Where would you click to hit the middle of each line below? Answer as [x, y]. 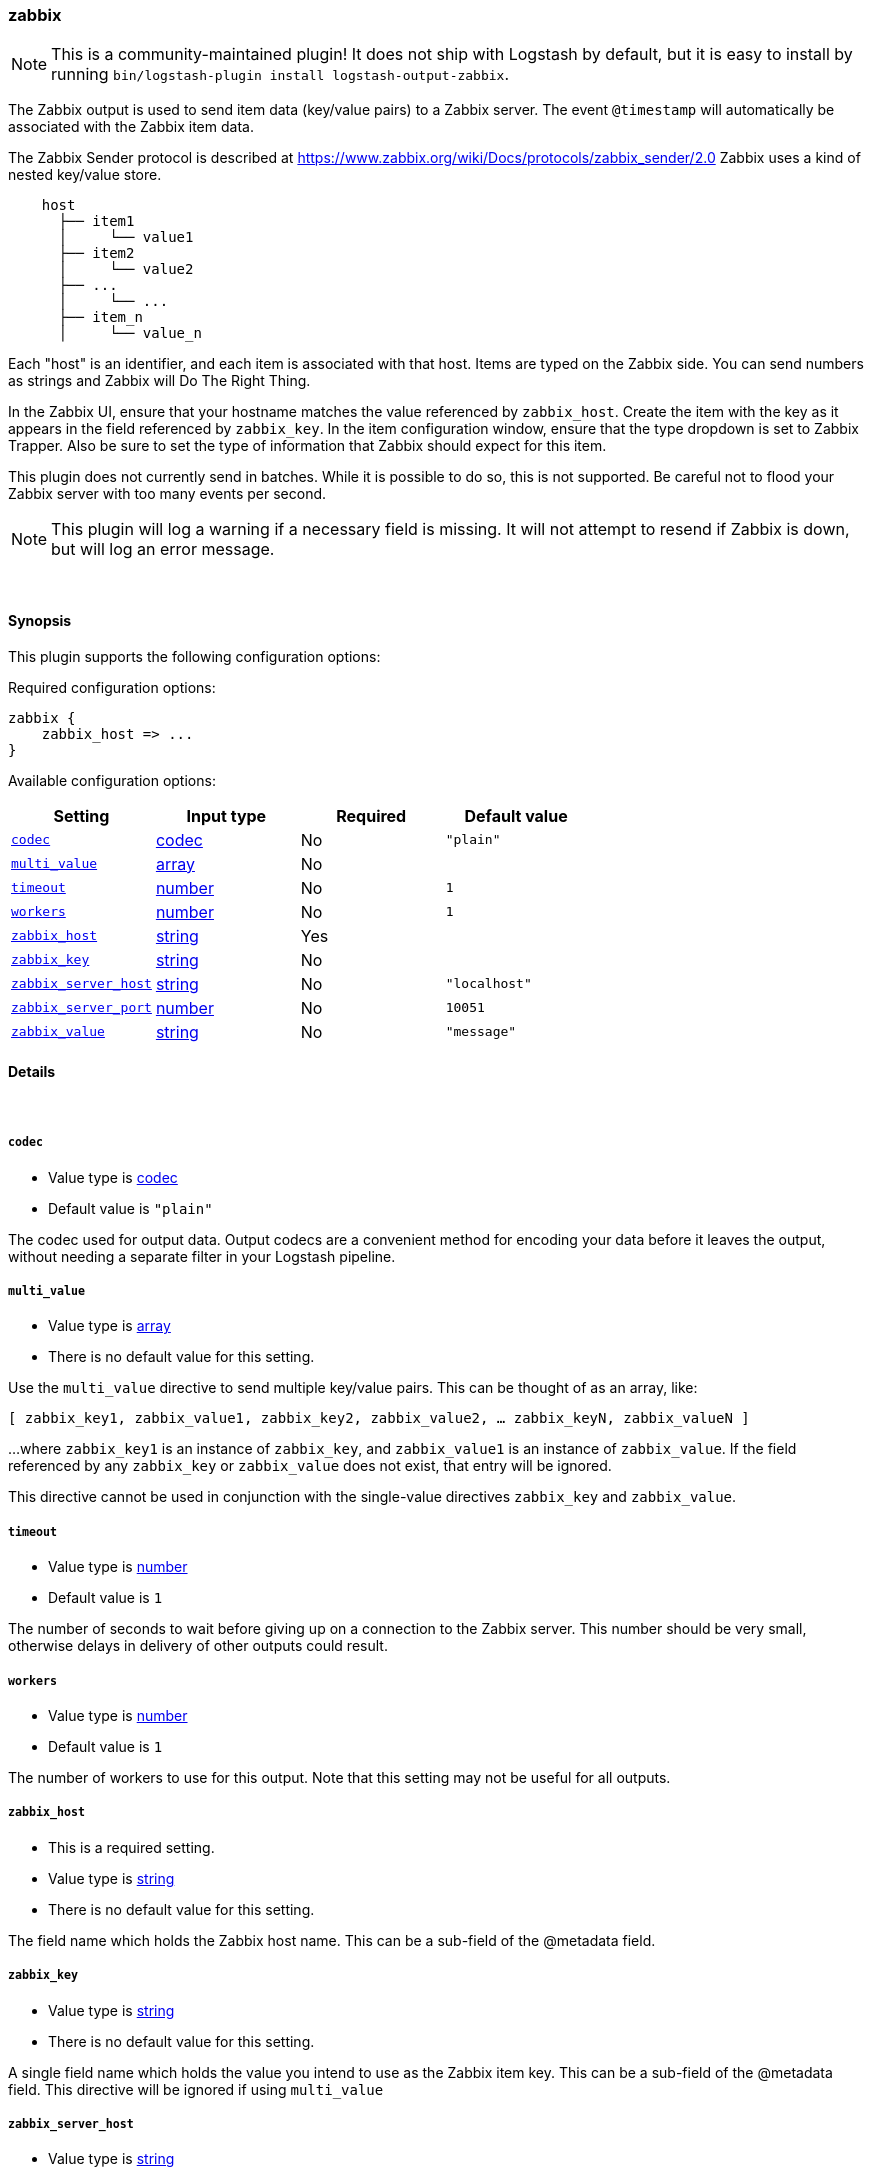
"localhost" [488, 984]
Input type [226, 815]
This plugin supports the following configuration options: [194, 656]
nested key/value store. [85, 175]
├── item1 [96, 221]
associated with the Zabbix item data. [131, 127]
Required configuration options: [112, 687]
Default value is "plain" [130, 1208]
